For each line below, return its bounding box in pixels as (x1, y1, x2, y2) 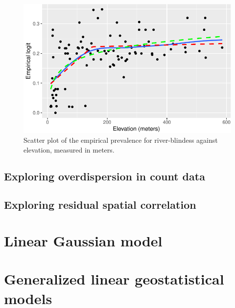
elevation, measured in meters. (23, 144, 115, 154)
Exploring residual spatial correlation (4, 197, 196, 212)
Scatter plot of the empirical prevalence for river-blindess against (23, 135, 218, 145)
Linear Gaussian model (4, 230, 163, 250)
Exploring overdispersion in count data (4, 168, 205, 183)
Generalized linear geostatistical (4, 269, 224, 289)
